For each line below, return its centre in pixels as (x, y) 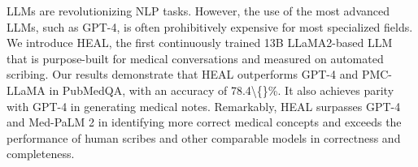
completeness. (41, 154)
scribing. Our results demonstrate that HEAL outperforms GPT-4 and (183, 74)
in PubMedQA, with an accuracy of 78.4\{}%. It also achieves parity (222, 90)
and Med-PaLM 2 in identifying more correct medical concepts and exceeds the (204, 122)
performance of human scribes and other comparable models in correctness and (204, 137)
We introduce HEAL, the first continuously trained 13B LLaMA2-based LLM (200, 43)
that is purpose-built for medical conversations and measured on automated (195, 58)
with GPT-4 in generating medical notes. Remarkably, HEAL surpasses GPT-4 (204, 106)
